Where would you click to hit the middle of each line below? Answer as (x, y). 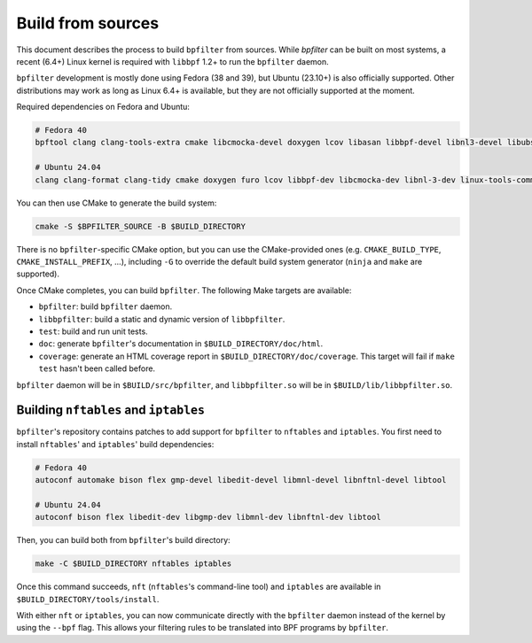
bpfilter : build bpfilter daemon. (106, 306)
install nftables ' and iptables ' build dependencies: (115, 444)
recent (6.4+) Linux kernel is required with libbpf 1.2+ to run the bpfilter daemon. (173, 61)
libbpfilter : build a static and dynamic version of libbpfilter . (162, 319)
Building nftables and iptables (111, 411)
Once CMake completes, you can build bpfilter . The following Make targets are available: (184, 290)
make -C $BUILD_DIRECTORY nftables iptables (133, 564)
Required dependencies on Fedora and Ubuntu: (103, 107)
